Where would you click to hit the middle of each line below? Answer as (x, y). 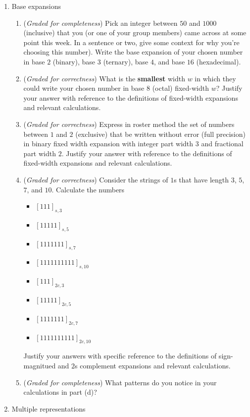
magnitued (40, 366)
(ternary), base (126, 61)
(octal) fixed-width (180, 88)
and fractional (222, 144)
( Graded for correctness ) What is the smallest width (104, 78)
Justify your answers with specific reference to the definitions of (120, 356)
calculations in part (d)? (60, 392)
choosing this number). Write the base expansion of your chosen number (133, 52)
